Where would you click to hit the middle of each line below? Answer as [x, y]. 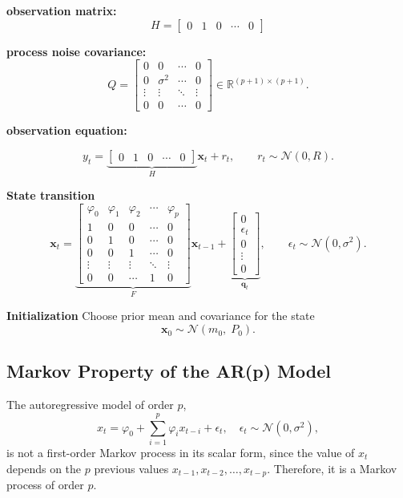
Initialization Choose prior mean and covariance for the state [161, 316]
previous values [131, 468]
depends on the [44, 468]
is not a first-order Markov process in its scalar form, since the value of [181, 452]
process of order [45, 485]
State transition [51, 195]
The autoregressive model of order [90, 405]
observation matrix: [62, 10]
